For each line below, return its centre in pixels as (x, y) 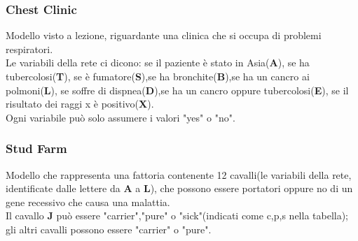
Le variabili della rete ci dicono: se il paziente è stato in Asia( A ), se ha (158, 63)
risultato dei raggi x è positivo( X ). (80, 104)
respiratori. (29, 49)
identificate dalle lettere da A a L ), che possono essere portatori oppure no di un (179, 188)
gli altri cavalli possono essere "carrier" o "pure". (109, 229)
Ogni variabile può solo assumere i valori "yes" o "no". (121, 117)
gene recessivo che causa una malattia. (88, 202)
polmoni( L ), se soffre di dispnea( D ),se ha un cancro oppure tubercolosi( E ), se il (177, 90)
